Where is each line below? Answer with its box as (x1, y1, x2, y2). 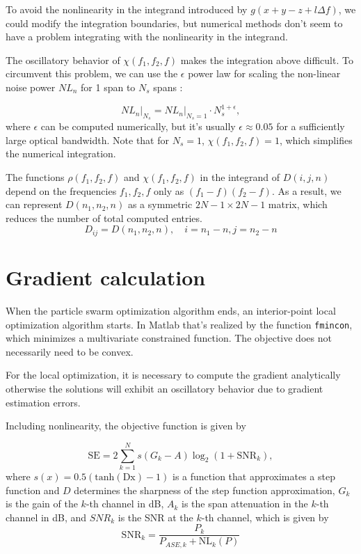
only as (153, 183, 184, 198)
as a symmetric (127, 197, 193, 212)
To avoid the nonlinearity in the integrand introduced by (6, 2, 248, 16)
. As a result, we (271, 183, 342, 198)
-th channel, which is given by (201, 509, 329, 524)
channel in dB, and (6, 509, 87, 524)
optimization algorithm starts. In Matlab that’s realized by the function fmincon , (6, 317, 353, 331)
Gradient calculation (6, 263, 206, 292)
